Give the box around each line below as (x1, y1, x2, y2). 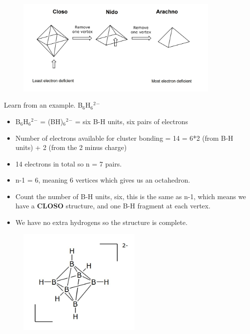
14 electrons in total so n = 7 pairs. (15, 158, 122, 168)
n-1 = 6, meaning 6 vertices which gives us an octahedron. (15, 175, 190, 185)
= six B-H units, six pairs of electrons (75, 116, 188, 126)
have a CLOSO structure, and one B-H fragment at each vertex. (15, 201, 210, 211)
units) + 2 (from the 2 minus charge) (15, 142, 127, 152)
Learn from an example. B (4, 100, 83, 110)
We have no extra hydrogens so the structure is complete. (15, 217, 187, 227)
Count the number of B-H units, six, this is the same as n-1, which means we (15, 191, 246, 201)
